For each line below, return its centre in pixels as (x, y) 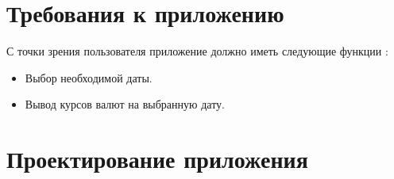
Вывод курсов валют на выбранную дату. (125, 104)
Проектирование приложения (157, 159)
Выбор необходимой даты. (89, 77)
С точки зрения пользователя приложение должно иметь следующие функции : (197, 51)
